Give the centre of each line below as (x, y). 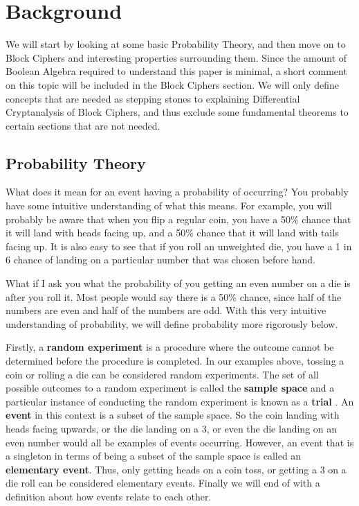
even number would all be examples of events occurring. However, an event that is (180, 442)
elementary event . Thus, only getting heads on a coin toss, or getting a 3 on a (176, 469)
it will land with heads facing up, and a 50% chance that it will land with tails (172, 233)
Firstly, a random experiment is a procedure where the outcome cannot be (170, 347)
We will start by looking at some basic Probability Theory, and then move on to (176, 44)
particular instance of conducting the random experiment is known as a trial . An (180, 401)
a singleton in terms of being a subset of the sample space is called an (154, 456)
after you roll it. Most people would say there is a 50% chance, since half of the (174, 296)
